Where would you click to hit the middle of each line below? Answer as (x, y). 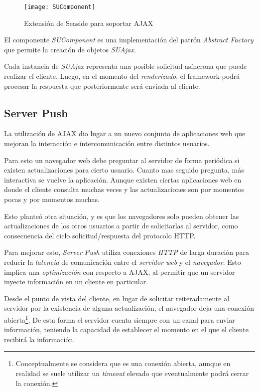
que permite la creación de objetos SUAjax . (70, 49)
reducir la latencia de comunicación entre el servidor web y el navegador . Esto (123, 262)
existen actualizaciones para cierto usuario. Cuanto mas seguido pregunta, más (124, 170)
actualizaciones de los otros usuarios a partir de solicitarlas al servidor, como (121, 226)
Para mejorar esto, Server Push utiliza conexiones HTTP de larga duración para (127, 252)
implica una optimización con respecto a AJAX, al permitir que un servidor (120, 272)
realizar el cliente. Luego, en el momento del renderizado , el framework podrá (122, 76)
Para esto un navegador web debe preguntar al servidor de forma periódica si (122, 160)
